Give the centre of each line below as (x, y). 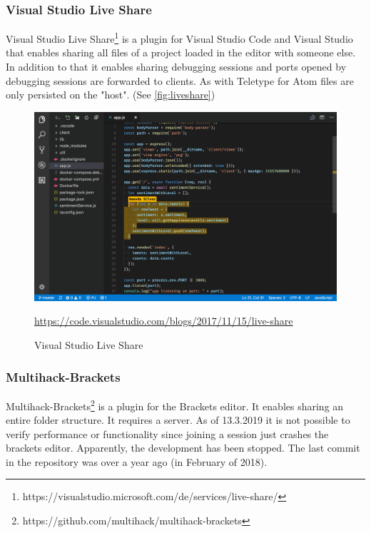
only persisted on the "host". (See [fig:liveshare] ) (111, 95)
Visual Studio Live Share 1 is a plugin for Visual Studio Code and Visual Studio (179, 37)
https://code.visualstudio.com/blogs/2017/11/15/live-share (164, 321)
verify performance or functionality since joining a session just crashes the (167, 433)
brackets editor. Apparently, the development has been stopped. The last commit (183, 448)
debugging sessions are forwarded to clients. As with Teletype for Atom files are (180, 80)
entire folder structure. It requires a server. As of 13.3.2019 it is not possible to (178, 420)
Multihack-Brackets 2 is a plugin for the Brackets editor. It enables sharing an (175, 405)
